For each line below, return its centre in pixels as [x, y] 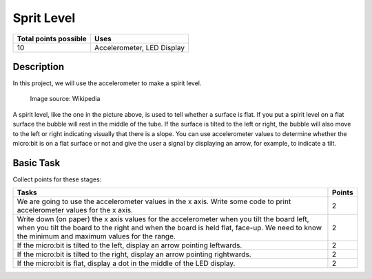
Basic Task [37, 163]
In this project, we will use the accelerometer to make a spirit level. [107, 83]
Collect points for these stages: [57, 179]
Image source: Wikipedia [65, 99]
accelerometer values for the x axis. [75, 210]
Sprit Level [44, 18]
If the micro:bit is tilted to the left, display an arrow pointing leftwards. [130, 245]
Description [39, 66]
